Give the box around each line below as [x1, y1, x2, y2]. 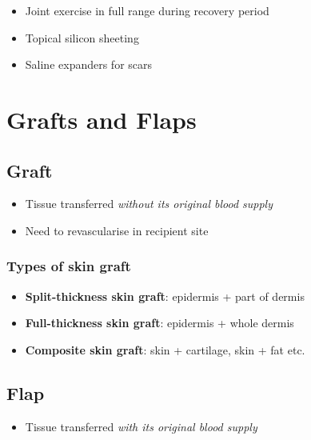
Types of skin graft [6, 256, 131, 276]
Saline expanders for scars [25, 56, 153, 73]
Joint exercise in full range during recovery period [25, 2, 269, 18]
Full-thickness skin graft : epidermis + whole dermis [25, 314, 294, 331]
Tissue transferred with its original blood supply [25, 418, 257, 434]
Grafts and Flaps [6, 102, 197, 135]
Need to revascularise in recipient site [25, 222, 209, 238]
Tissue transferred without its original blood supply [25, 195, 273, 212]
